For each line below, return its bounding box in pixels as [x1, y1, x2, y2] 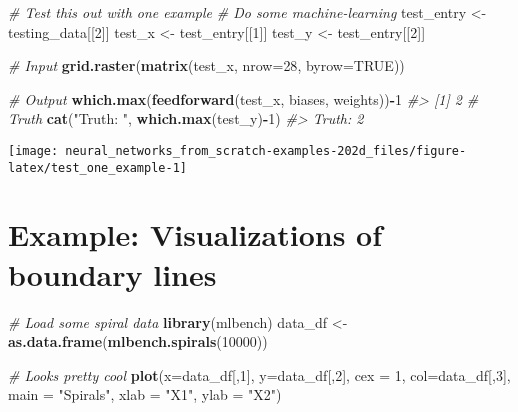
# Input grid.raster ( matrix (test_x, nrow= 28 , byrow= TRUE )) [8, 55, 405, 76]
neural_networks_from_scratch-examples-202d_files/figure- [65, 143, 467, 158]
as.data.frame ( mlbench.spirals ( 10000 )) [8, 331, 268, 352]
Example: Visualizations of [8, 214, 383, 255]
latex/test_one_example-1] [8, 160, 187, 175]
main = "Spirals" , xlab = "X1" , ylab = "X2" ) [8, 384, 282, 405]
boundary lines [8, 253, 217, 294]
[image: [8, 143, 59, 158]
